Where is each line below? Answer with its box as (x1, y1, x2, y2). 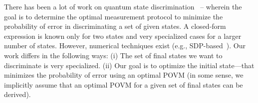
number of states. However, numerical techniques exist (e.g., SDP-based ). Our (4, 40, 246, 51)
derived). (4, 89, 31, 100)
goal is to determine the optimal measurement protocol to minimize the (4, 11, 223, 21)
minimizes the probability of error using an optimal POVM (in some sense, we (4, 70, 244, 80)
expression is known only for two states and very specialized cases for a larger (4, 30, 242, 41)
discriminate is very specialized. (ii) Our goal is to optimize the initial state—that (4, 60, 255, 70)
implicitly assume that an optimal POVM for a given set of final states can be (4, 79, 243, 90)
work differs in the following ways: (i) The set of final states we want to (4, 50, 223, 60)
